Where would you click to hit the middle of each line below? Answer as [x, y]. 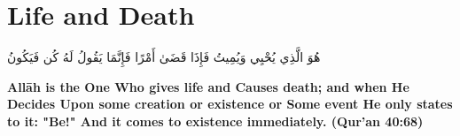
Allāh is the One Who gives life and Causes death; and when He [208, 86]
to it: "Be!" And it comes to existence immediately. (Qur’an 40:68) [215, 121]
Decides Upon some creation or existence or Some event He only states [230, 104]
